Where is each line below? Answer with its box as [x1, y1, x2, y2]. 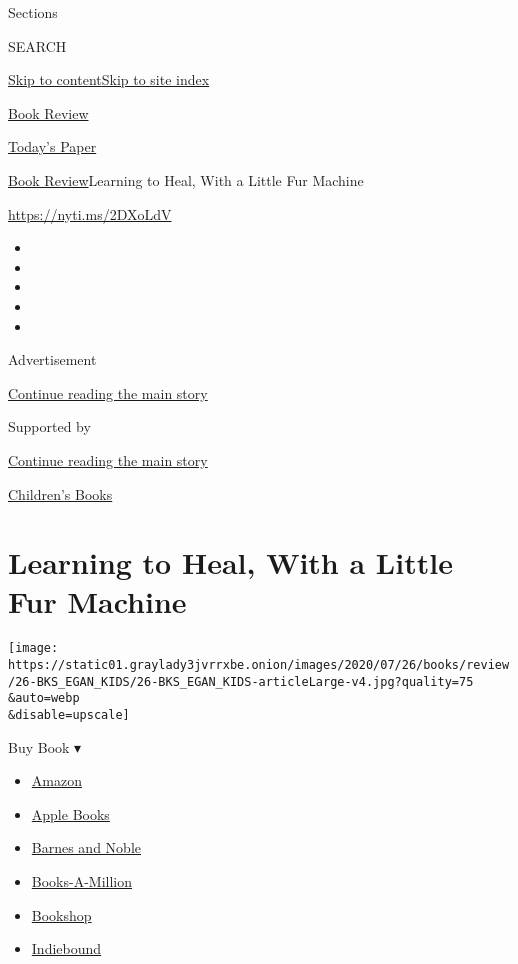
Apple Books [31, 803, 110, 824]
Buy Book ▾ [8, 736, 82, 757]
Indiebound [31, 938, 102, 959]
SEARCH [8, 35, 67, 56]
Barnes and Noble [31, 837, 141, 858]
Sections [8, 2, 58, 22]
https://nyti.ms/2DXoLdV [8, 203, 172, 224]
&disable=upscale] [8, 708, 130, 723]
